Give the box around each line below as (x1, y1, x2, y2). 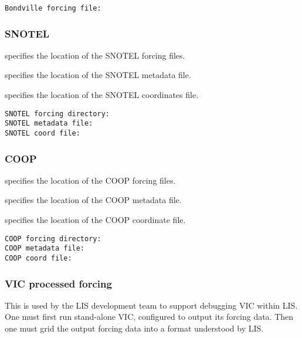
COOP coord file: (5, 253, 72, 262)
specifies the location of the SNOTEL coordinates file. (5, 89, 199, 101)
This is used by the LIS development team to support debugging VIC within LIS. (5, 299, 298, 311)
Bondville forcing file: (5, 4, 101, 12)
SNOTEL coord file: (5, 129, 80, 137)
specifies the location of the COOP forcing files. (5, 174, 176, 186)
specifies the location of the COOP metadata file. (5, 194, 182, 206)
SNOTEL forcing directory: (5, 109, 110, 118)
